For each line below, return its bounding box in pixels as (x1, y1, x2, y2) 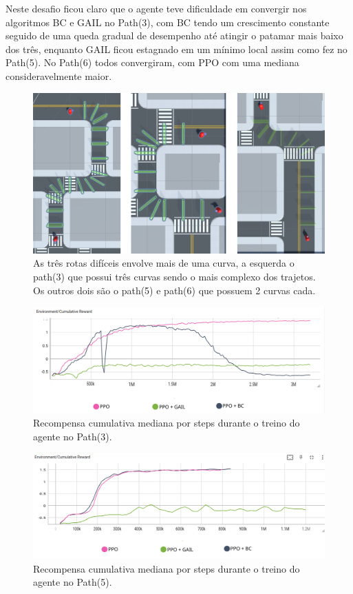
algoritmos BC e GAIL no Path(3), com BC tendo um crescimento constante (6, 14, 330, 29)
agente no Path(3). (33, 429, 112, 443)
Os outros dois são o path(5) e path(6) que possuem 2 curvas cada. (33, 283, 316, 297)
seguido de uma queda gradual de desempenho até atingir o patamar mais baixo (6, 28, 343, 43)
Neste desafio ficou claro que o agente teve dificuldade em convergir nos (6, 1, 307, 15)
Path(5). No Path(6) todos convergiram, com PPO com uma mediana (6, 55, 299, 70)
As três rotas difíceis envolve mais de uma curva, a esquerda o (33, 256, 295, 270)
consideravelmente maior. (6, 68, 112, 83)
